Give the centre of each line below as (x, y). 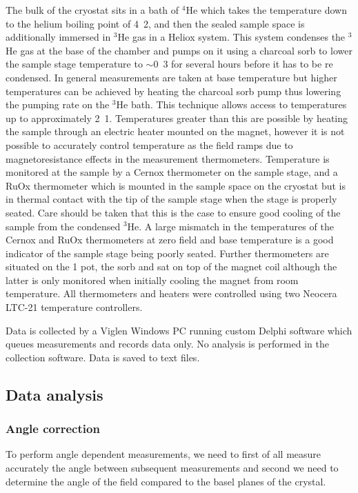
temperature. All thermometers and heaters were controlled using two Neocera (171, 293)
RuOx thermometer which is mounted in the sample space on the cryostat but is (176, 185)
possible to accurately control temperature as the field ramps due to (149, 144)
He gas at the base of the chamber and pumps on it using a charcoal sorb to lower (179, 50)
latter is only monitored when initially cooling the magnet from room (152, 280)
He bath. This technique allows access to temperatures (231, 104)
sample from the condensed (63, 226)
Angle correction (53, 429)
